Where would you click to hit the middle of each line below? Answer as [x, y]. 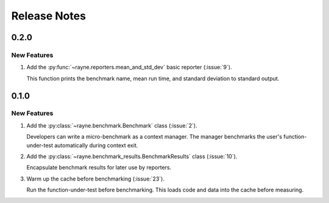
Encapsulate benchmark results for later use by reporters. [99, 168]
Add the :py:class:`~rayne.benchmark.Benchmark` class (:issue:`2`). [112, 125]
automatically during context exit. [96, 145]
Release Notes [49, 16]
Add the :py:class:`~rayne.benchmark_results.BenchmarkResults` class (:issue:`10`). [132, 157]
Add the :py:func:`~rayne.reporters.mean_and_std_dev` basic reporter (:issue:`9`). [129, 67]
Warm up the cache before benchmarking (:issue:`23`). [95, 179]
